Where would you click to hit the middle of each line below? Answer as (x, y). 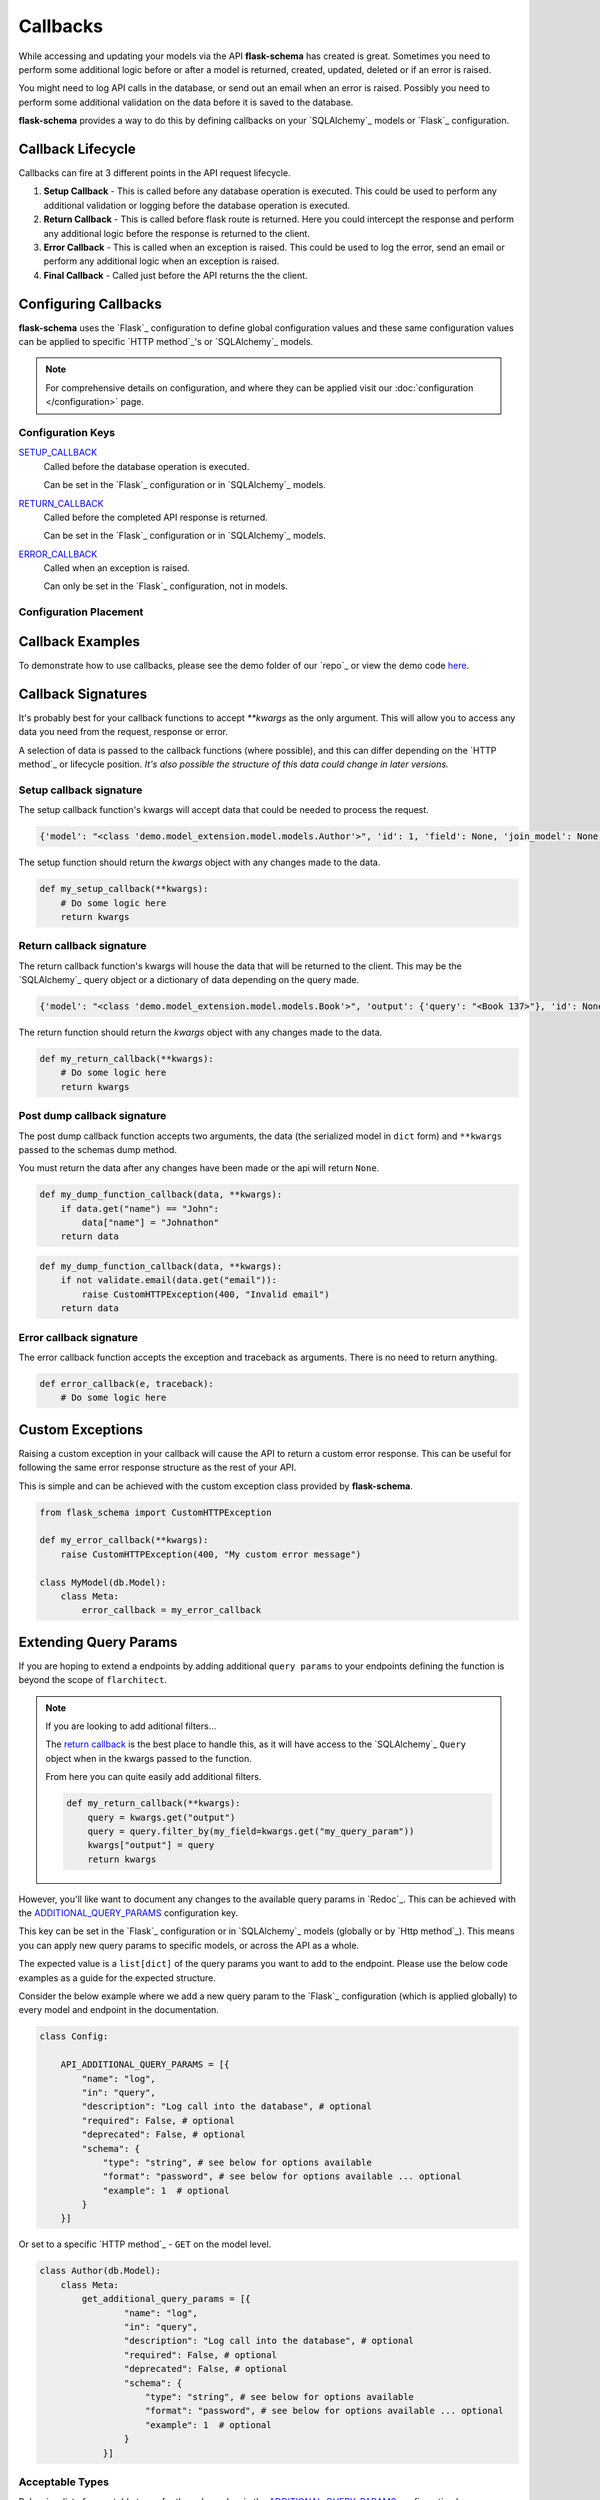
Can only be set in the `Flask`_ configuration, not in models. (166, 586)
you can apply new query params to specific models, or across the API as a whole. (189, 1945)
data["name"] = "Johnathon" (150, 1223)
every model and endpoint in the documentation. (119, 2010)
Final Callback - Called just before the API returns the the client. (176, 275)
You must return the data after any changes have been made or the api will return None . (199, 1168)
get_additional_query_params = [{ (166, 2299)
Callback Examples (79, 641)
